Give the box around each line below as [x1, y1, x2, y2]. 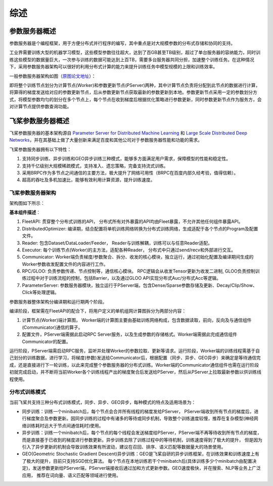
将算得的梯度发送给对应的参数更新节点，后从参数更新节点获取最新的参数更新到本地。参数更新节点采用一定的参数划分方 [9, 89, 257, 96]
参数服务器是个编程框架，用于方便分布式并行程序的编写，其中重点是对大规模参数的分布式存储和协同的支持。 [9, 40, 235, 47]
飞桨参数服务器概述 [9, 117, 69, 125]
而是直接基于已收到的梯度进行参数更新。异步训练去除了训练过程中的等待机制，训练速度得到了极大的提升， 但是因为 [22, 436, 262, 443]
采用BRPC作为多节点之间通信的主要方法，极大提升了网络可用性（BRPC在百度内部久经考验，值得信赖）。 [22, 170, 239, 176]
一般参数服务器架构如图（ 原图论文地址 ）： [9, 73, 96, 79]
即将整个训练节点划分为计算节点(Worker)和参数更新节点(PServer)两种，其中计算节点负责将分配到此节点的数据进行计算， [9, 82, 260, 89]
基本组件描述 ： [9, 209, 40, 215]
